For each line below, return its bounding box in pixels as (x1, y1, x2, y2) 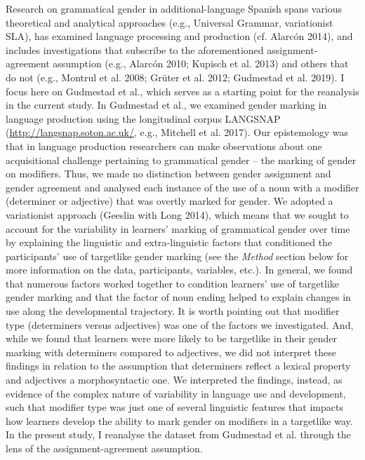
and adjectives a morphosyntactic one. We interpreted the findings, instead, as (6, 372, 343, 387)
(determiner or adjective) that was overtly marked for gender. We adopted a (6, 194, 333, 208)
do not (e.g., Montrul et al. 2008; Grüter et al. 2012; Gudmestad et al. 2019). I (6, 69, 345, 84)
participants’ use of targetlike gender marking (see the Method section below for (6, 248, 349, 263)
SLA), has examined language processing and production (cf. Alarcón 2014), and (6, 29, 353, 43)
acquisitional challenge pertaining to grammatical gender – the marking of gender (6, 152, 357, 167)
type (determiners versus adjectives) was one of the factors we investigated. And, (6, 317, 354, 332)
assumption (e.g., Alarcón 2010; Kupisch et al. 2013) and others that (53, 56, 349, 71)
